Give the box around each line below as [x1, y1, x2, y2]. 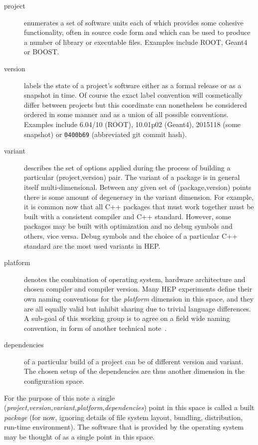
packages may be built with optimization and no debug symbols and [24, 221, 233, 231]
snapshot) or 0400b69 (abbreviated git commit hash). [24, 129, 187, 139]
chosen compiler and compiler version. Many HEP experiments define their [24, 284, 253, 294]
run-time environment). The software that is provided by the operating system [4, 422, 244, 432]
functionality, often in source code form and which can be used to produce [24, 27, 251, 37]
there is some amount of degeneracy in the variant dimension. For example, [24, 191, 254, 202]
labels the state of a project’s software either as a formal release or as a [24, 80, 242, 90]
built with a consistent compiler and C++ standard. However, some [24, 211, 231, 221]
